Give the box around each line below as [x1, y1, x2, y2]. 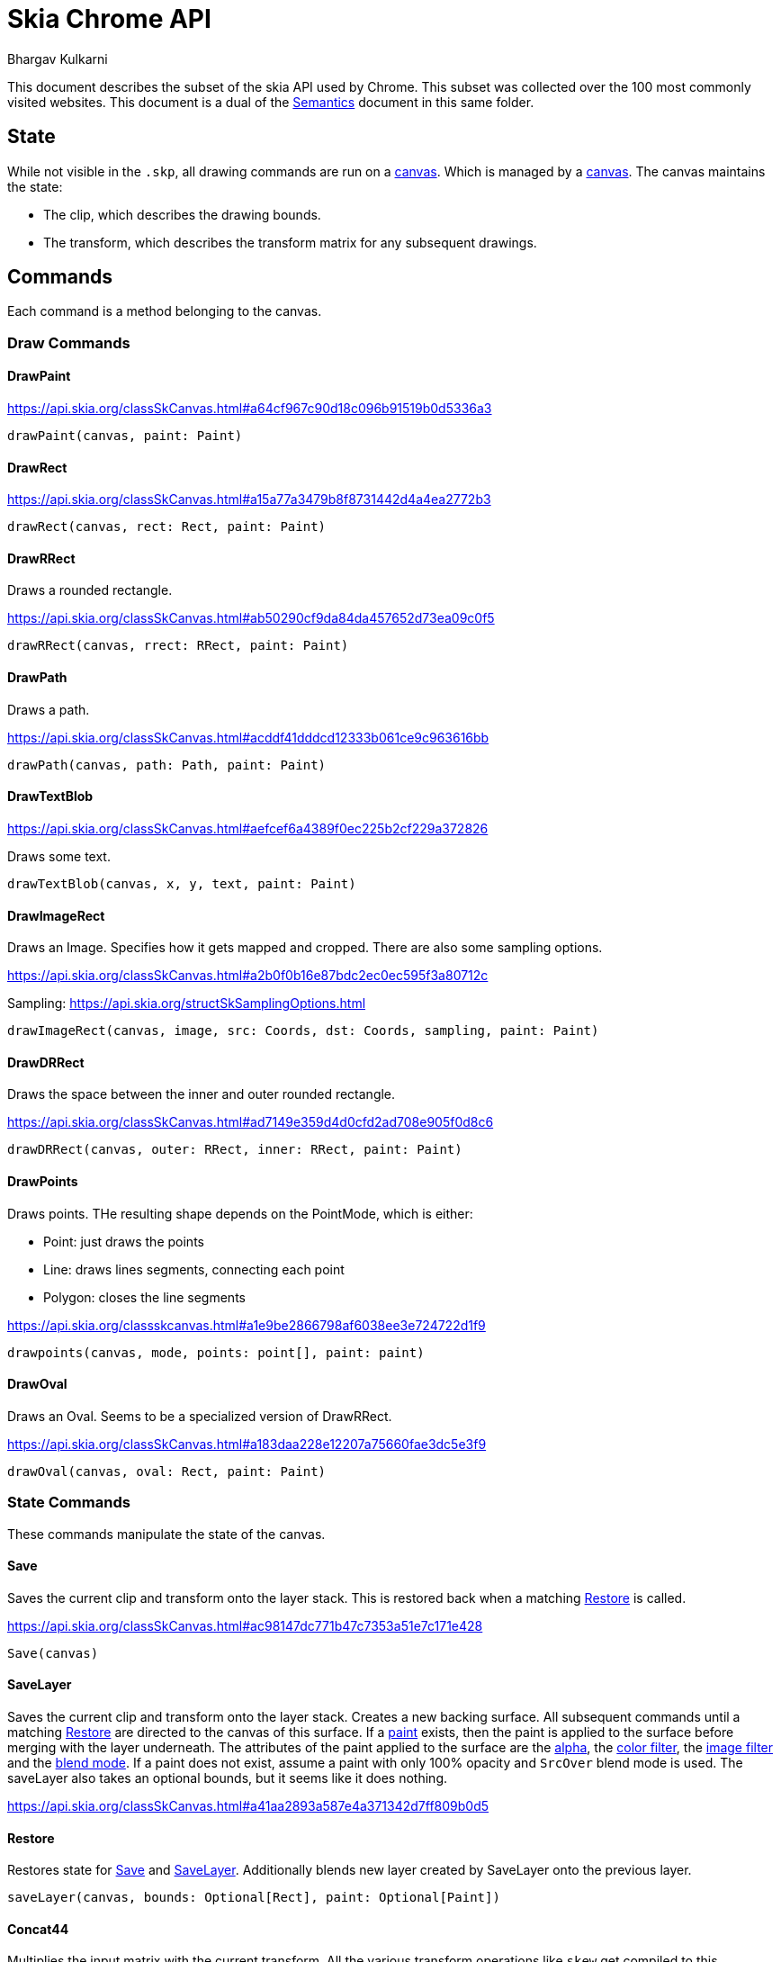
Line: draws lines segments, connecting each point [43, 1261, 345, 1277]
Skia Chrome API [7, 4, 211, 34]
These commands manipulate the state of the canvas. [7, 1525, 326, 1542]
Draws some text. [7, 848, 111, 864]
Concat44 [7, 1921, 69, 1937]
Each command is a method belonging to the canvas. [7, 303, 322, 319]
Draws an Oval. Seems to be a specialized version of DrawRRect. [7, 1408, 392, 1424]
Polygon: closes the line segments [43, 1289, 246, 1305]
